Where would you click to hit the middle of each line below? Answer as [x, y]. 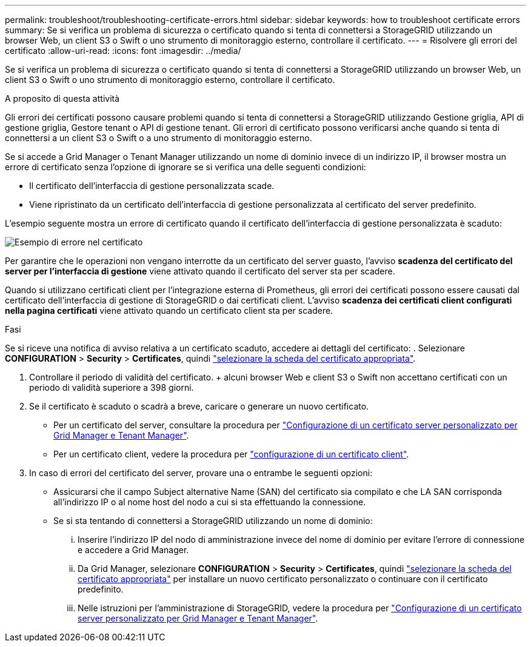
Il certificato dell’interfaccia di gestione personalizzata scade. [152, 186]
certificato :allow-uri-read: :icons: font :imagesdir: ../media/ [123, 51]
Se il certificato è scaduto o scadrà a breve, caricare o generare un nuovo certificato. [199, 406]
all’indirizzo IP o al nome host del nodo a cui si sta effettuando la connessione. [210, 502]
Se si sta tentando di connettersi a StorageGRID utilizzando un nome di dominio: [213, 521]
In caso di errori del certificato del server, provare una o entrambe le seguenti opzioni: [201, 473]
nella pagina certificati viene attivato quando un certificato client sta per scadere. [169, 310]
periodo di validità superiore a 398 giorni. [112, 387]
